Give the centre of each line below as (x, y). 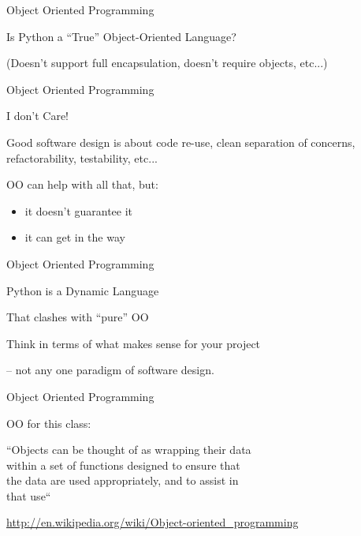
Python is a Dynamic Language (83, 290)
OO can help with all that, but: (82, 184)
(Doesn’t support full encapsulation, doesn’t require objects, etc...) (167, 63)
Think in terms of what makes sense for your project (134, 343)
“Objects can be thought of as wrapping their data (129, 450)
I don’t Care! (37, 116)
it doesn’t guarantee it (79, 210)
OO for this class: (49, 423)
